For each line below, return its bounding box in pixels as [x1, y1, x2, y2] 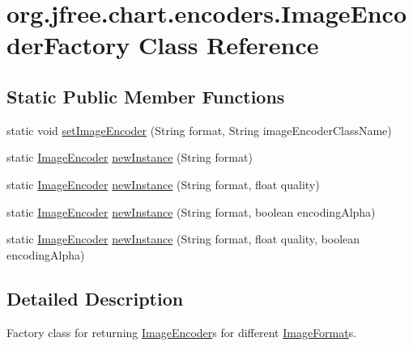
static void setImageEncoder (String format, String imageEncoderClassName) [6, 121, 392, 138]
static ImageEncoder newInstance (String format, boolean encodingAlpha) [6, 203, 376, 220]
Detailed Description [6, 285, 184, 310]
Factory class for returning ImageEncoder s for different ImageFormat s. [6, 323, 357, 340]
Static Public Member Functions [6, 83, 285, 108]
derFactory [6, 28, 130, 61]
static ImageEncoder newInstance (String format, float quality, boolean [6, 230, 360, 247]
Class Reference [138, 28, 319, 61]
